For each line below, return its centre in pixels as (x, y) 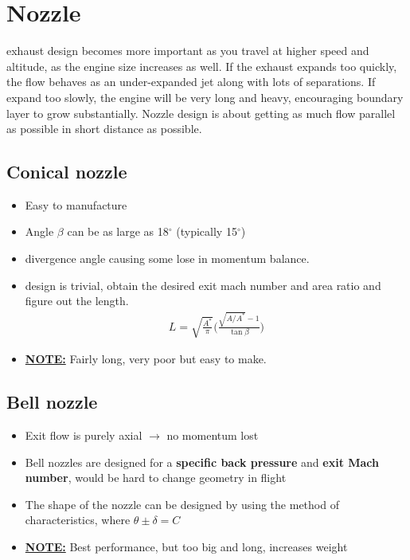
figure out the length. (77, 301)
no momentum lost (213, 435)
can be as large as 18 (118, 231)
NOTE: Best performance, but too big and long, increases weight (186, 547)
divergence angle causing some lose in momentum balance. (167, 258)
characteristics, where (78, 520)
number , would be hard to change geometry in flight (156, 478)
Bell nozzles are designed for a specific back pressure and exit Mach (202, 462)
